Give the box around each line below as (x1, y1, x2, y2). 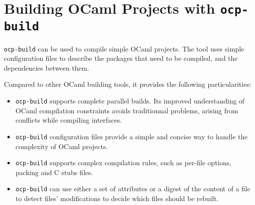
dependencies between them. (4, 62, 89, 73)
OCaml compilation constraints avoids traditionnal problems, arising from (15, 105, 238, 115)
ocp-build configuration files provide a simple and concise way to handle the (15, 131, 248, 141)
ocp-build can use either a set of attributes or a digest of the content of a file (15, 183, 251, 194)
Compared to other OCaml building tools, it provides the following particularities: (4, 79, 252, 89)
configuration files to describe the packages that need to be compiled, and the (4, 53, 238, 63)
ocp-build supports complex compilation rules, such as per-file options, (15, 157, 231, 168)
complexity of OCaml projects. (15, 141, 108, 151)
